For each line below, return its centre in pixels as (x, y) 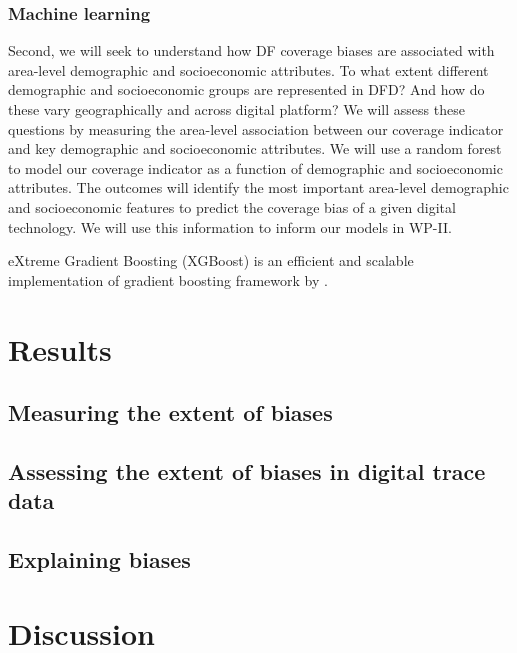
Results (60, 348)
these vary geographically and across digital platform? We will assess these (236, 109)
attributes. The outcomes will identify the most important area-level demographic (258, 187)
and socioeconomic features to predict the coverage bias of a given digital (232, 206)
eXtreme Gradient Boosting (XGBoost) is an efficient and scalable (211, 260)
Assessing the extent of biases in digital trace (247, 470)
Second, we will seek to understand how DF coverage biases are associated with (251, 50)
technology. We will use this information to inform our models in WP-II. (230, 226)
